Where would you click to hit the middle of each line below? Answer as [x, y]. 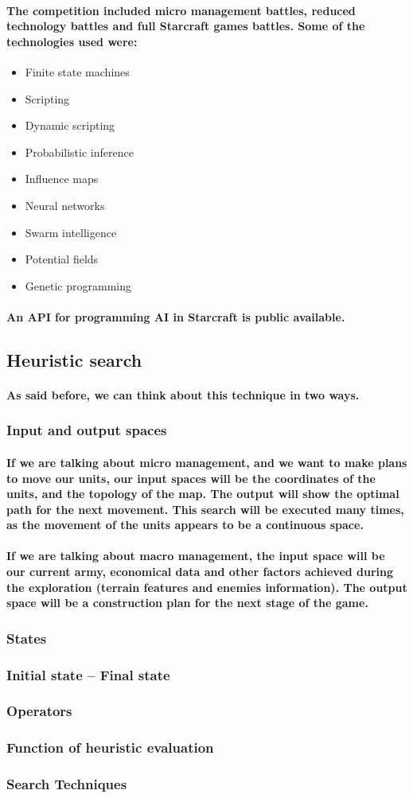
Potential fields [62, 259]
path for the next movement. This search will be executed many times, [205, 509]
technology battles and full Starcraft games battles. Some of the [186, 26]
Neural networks [65, 205]
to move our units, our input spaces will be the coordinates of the [191, 478]
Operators [39, 711]
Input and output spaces [87, 430]
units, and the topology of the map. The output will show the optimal [203, 494]
